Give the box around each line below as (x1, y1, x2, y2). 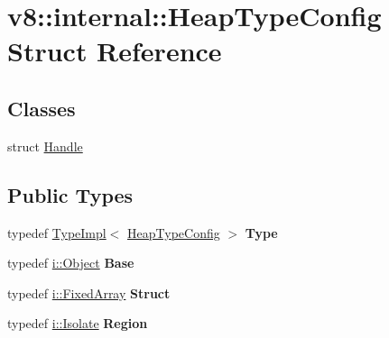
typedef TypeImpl (7, 223, 107, 242)
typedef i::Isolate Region (7, 314, 148, 333)
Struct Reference (7, 32, 222, 69)
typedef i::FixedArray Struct (7, 283, 171, 302)
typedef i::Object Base (7, 253, 134, 272)
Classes (7, 94, 76, 122)
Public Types (7, 180, 134, 208)
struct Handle (7, 136, 83, 155)
